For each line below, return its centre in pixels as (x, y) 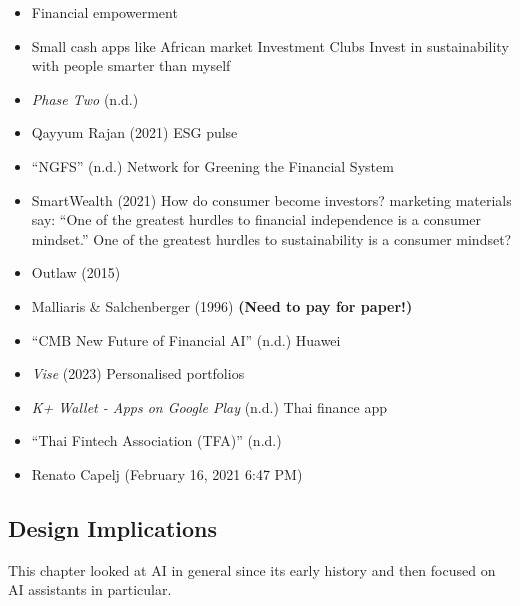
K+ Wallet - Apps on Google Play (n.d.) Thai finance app (209, 406)
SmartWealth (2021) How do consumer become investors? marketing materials (271, 199)
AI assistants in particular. (90, 589)
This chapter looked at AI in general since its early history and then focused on (252, 569)
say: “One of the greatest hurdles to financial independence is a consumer (256, 219)
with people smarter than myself (131, 65)
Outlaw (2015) (76, 272)
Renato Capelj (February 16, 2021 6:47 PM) (167, 473)
